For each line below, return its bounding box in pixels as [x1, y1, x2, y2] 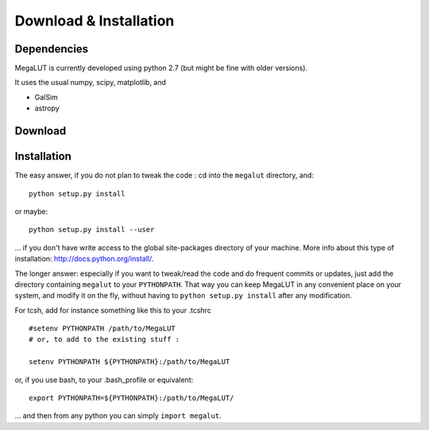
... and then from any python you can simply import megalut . [14, 411, 222, 420]
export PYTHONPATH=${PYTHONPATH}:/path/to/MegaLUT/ [29, 393, 234, 403]
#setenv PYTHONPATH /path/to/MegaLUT [29, 324, 176, 333]
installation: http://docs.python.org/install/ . [14, 254, 154, 264]
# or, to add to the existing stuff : [29, 335, 180, 344]
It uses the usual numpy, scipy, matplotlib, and [14, 78, 167, 87]
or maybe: [14, 207, 48, 216]
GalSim [34, 92, 59, 102]
